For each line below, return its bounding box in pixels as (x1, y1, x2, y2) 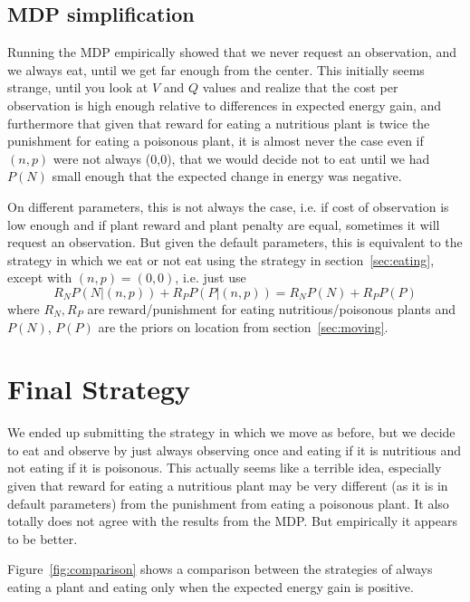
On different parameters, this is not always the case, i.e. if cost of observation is (7, 196, 449, 215)
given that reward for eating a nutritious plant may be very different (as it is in (7, 476, 448, 495)
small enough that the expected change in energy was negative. (52, 167, 402, 186)
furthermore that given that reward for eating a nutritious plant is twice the (7, 113, 430, 132)
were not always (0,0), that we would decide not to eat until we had (53, 148, 430, 167)
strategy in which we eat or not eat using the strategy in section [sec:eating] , (7, 250, 435, 269)
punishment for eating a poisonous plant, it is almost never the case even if (7, 131, 424, 150)
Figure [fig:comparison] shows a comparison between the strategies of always (7, 559, 433, 578)
